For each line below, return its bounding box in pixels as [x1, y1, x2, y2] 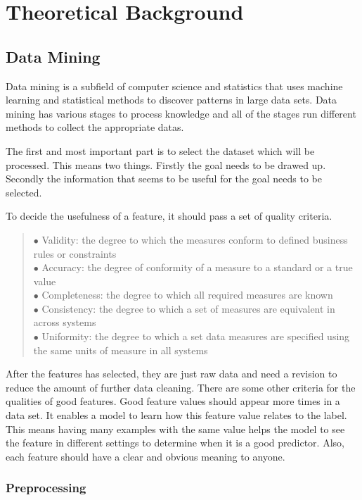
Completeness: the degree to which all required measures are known [41, 287, 333, 302]
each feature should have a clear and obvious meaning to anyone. [6, 449, 285, 463]
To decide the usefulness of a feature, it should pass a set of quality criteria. [6, 208, 332, 223]
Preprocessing [6, 479, 86, 496]
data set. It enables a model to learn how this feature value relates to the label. [6, 408, 347, 423]
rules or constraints [33, 246, 117, 261]
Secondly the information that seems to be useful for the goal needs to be [6, 171, 322, 186]
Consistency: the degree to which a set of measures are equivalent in [41, 301, 335, 315]
